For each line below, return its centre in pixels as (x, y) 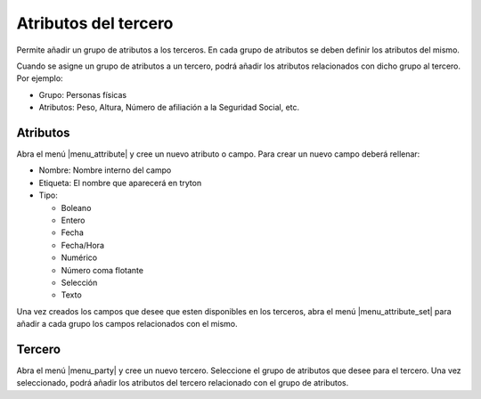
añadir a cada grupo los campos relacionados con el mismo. (127, 324)
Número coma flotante (102, 270)
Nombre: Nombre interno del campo (105, 170)
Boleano (76, 208)
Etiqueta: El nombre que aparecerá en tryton (120, 183)
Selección (79, 282)
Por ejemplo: (40, 78)
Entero (73, 220)
